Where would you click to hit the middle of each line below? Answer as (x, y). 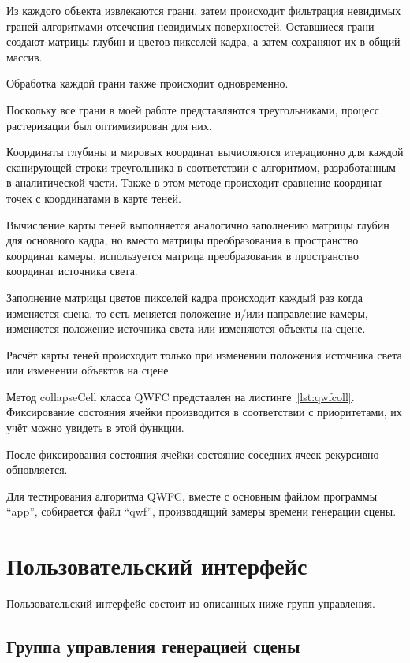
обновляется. (37, 469)
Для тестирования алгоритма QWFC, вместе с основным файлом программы (192, 495)
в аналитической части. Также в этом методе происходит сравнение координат (194, 183)
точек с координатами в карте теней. (94, 197)
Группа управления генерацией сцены (153, 646)
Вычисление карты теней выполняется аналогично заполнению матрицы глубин (198, 224)
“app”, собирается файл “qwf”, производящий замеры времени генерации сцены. (201, 511)
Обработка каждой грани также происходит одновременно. (147, 83)
